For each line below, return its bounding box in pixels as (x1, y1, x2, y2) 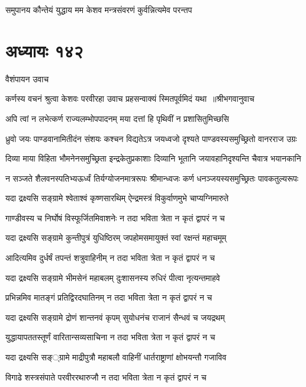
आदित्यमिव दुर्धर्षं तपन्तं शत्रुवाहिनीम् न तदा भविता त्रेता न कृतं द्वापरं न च (5, 251, 215, 264)
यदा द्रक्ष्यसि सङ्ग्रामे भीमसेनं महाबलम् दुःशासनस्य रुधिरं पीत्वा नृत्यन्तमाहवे (5, 271, 220, 283)
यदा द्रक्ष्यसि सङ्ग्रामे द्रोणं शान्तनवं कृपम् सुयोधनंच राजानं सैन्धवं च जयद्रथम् (5, 311, 225, 323)
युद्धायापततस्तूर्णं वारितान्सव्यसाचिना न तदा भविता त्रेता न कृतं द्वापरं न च (5, 331, 215, 343)
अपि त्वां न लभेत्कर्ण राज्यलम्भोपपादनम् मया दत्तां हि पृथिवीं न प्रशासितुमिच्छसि (5, 112, 229, 124)
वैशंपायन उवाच (5, 72, 49, 85)
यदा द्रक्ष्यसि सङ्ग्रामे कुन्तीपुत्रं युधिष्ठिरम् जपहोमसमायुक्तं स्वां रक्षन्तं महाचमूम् (5, 231, 227, 244)
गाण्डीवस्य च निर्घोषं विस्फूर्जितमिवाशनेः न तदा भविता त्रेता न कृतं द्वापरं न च (5, 211, 225, 224)
